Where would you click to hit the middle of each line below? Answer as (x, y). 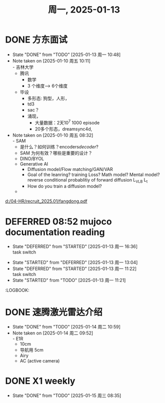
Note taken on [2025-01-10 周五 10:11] (51, 60)
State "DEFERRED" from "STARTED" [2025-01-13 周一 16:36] (75, 246)
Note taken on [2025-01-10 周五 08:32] (53, 135)
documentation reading (55, 232)
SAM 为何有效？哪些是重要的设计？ (56, 153)
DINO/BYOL (32, 158)
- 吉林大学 (23, 67)
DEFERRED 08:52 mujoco (58, 221)
